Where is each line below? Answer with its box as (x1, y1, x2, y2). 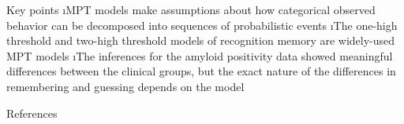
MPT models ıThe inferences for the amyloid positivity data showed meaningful (6, 47, 393, 64)
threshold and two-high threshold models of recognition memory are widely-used (6, 32, 395, 49)
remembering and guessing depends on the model (6, 78, 245, 94)
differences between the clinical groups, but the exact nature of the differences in (6, 63, 396, 79)
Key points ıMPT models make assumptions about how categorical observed (6, 2, 376, 17)
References (6, 104, 58, 121)
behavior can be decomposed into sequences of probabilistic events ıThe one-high (6, 16, 398, 33)
